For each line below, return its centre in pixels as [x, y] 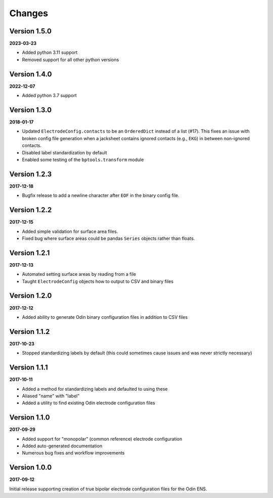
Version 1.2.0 [31, 296]
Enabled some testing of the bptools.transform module [83, 160]
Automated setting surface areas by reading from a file [79, 274]
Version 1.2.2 [31, 210]
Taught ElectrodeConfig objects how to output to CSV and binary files [98, 281]
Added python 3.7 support [49, 96]
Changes [29, 13]
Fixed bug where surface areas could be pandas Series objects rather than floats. [108, 238]
